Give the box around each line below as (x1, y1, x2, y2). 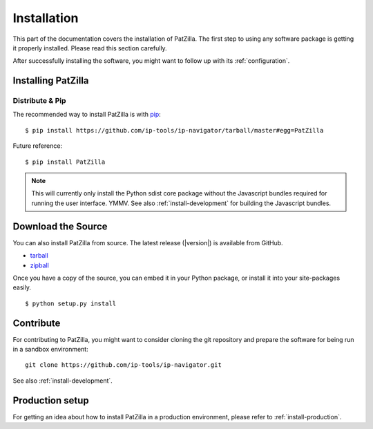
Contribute (12, 317, 61, 329)
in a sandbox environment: (12, 345, 89, 353)
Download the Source (12, 220, 108, 232)
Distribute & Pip (12, 96, 66, 106)
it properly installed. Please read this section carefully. (12, 44, 167, 52)
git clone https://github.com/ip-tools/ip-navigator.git (25, 361, 222, 369)
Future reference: (12, 142, 62, 150)
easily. (12, 283, 31, 292)
